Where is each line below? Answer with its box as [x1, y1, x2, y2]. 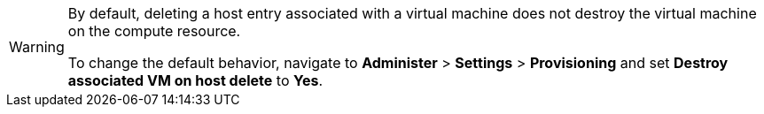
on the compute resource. [67, 22, 241, 40]
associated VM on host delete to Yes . [67, 72, 324, 89]
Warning [9, 38, 65, 56]
